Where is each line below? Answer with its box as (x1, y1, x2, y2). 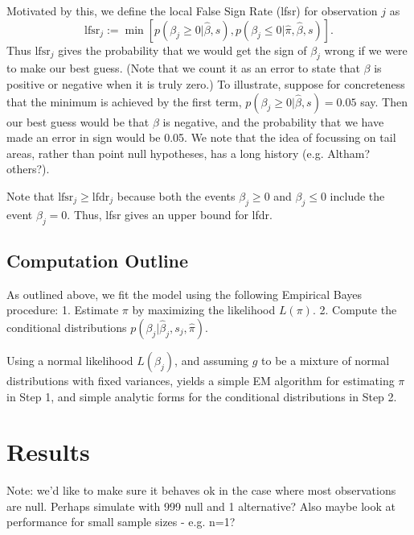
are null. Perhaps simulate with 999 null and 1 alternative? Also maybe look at (6, 497, 396, 514)
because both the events (117, 187, 236, 204)
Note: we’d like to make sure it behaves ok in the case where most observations (6, 482, 396, 499)
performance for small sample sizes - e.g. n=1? (6, 513, 236, 530)
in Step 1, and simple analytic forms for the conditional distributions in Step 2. (6, 388, 397, 404)
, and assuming (174, 351, 249, 368)
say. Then (360, 93, 408, 110)
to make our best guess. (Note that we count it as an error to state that (6, 60, 360, 77)
